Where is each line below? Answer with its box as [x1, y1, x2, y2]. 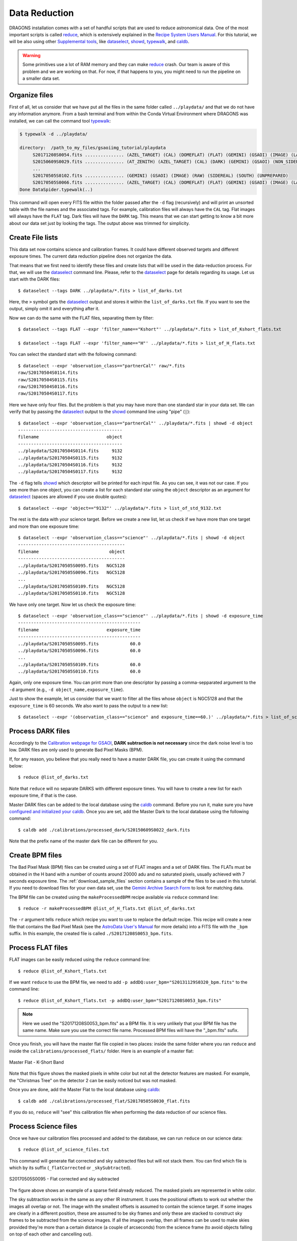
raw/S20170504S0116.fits [18, 384, 78, 389]
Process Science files [9, 1122, 78, 1130]
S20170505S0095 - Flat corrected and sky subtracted [9, 1176, 119, 1182]
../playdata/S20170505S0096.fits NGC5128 [18, 569, 125, 575]
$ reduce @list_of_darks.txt [18, 774, 89, 780]
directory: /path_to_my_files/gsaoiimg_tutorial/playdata [19, 145, 166, 151]
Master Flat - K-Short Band [9, 1059, 64, 1065]
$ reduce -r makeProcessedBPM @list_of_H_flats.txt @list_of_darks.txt [18, 906, 196, 911]
